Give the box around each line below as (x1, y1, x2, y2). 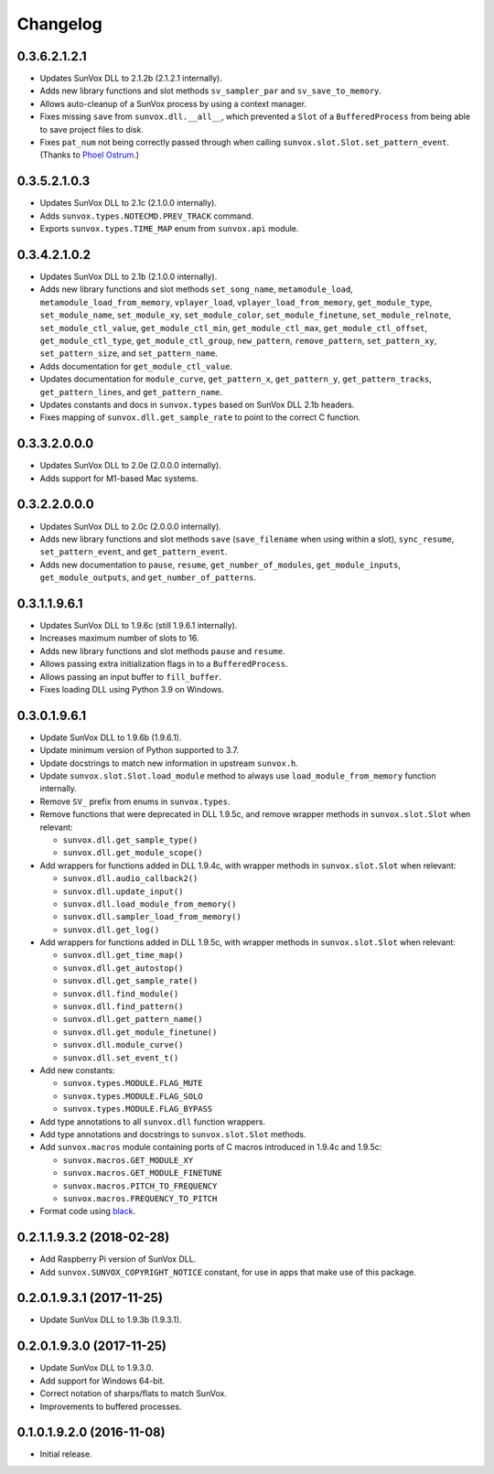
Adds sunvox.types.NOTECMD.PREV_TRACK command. (39, 210, 254, 221)
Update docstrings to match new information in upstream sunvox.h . (39, 758, 299, 769)
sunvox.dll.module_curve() (62, 1039, 184, 1050)
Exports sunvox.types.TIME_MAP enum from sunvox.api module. (39, 223, 299, 234)
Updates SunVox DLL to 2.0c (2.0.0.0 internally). (39, 521, 221, 532)
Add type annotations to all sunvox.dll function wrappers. (39, 1116, 265, 1127)
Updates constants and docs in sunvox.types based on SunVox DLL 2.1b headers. (39, 399, 355, 410)
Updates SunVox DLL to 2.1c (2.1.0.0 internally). (39, 198, 217, 209)
